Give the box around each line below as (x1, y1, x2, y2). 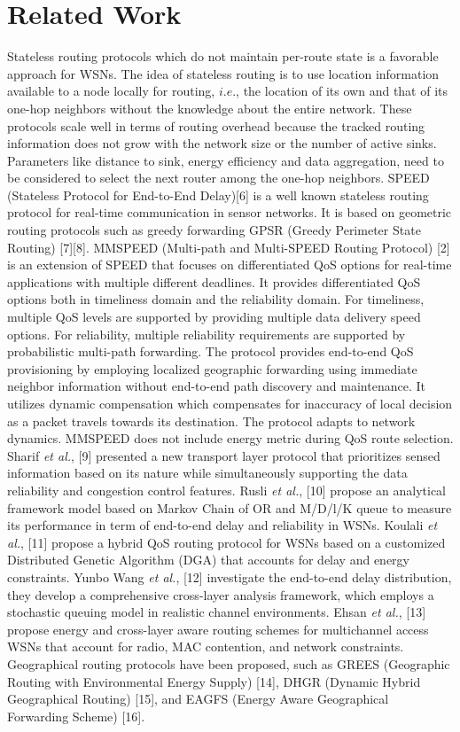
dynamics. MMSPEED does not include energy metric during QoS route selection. (7, 429, 454, 448)
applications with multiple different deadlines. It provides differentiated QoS (7, 272, 421, 291)
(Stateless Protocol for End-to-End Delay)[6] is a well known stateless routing (7, 185, 429, 204)
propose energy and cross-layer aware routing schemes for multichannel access (7, 619, 429, 638)
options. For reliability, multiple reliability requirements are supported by (7, 324, 406, 343)
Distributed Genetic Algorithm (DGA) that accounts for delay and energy (7, 550, 409, 569)
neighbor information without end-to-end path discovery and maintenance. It (7, 377, 425, 395)
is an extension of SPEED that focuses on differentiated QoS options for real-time (7, 255, 452, 274)
